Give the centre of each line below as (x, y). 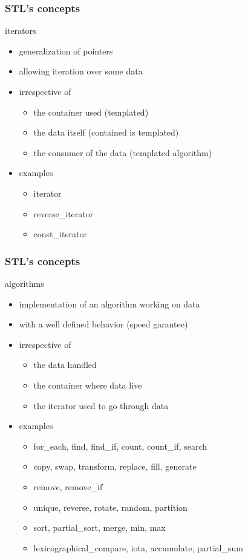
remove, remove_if (68, 486)
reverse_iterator (64, 213)
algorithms (24, 283)
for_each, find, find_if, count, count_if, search (120, 446)
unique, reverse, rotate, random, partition (110, 507)
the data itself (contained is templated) (106, 132)
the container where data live (88, 385)
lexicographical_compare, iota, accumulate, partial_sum (138, 547)
